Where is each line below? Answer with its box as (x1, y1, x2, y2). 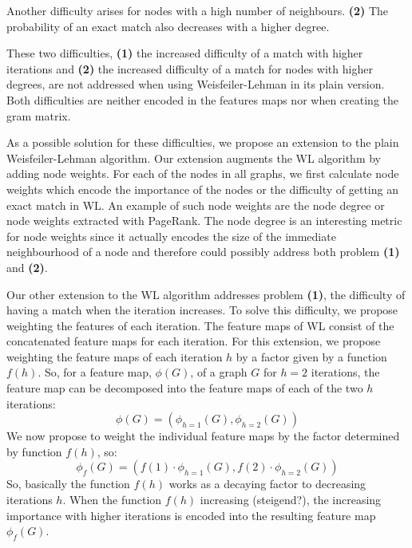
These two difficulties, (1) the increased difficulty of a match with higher (6, 45, 363, 61)
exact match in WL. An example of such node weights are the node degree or (6, 196, 385, 213)
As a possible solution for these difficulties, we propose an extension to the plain (6, 134, 399, 151)
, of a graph (190, 364, 248, 380)
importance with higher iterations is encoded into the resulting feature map (6, 507, 376, 523)
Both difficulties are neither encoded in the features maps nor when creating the (6, 91, 398, 108)
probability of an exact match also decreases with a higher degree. (6, 18, 330, 34)
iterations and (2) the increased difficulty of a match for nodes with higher (6, 60, 373, 77)
